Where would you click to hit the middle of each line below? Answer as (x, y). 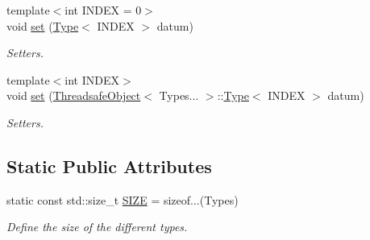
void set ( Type (43, 25)
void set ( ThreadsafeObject (74, 95)
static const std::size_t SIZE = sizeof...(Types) (123, 199)
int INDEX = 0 (103, 10)
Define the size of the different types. (97, 227)
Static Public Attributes (109, 166)
